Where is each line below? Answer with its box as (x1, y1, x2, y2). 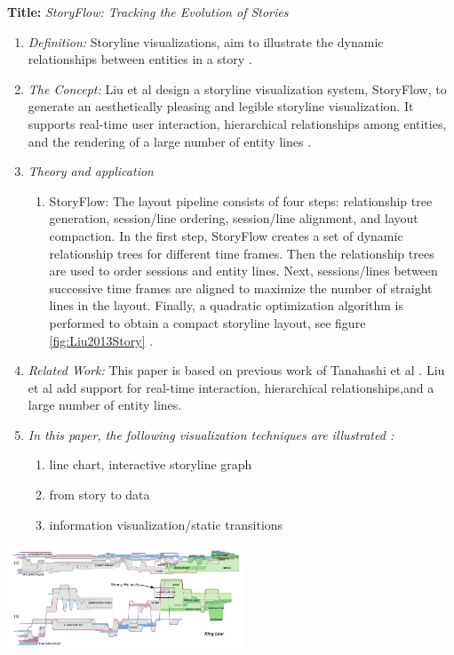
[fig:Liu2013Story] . (49, 331, 154, 349)
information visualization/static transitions (49, 515, 283, 533)
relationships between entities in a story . (28, 50, 252, 68)
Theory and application (28, 162, 154, 180)
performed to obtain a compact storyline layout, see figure (49, 313, 366, 331)
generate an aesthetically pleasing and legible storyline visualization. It (28, 97, 414, 116)
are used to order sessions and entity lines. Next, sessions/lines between (49, 261, 438, 280)
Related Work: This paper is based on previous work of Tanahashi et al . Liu (28, 361, 445, 379)
